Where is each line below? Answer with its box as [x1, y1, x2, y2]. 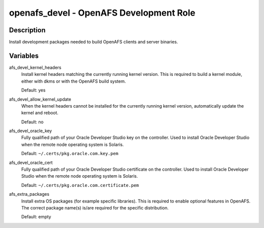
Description [9, 26, 46, 34]
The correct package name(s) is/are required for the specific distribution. [21, 205, 169, 210]
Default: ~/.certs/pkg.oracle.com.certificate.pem [21, 182, 139, 188]
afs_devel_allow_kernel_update [9, 96, 71, 102]
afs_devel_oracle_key [9, 128, 52, 134]
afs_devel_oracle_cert [9, 160, 53, 165]
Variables [9, 51, 39, 60]
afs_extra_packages [9, 191, 50, 197]
